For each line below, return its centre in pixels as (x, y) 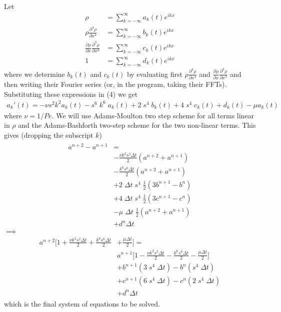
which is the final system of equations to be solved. (82, 303)
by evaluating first (154, 74)
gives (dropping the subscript (49, 135)
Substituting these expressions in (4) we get (71, 94)
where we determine (34, 74)
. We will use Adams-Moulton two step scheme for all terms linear (153, 115)
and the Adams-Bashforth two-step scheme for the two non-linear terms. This (137, 125)
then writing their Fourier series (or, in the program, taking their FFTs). (115, 84)
